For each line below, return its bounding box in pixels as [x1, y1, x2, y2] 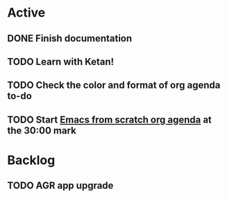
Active [7, 5, 46, 21]
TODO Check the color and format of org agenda [7, 80, 221, 91]
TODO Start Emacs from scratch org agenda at [7, 114, 212, 125]
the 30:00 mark [7, 125, 76, 136]
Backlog [7, 152, 56, 168]
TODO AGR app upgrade [7, 180, 114, 192]
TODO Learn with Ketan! [7, 55, 115, 67]
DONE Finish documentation [7, 33, 133, 44]
